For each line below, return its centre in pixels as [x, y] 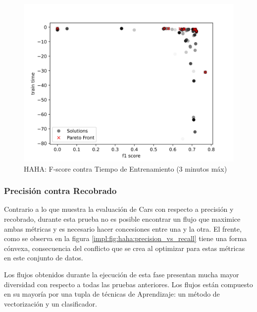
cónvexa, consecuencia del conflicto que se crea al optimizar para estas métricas [125, 248]
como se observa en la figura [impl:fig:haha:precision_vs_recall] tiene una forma [126, 238]
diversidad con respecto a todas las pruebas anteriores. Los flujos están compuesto [128, 284]
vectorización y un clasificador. [51, 303]
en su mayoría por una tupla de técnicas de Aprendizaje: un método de [112, 294]
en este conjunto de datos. [44, 258]
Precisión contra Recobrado [60, 191]
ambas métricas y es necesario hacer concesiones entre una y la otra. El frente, [123, 228]
